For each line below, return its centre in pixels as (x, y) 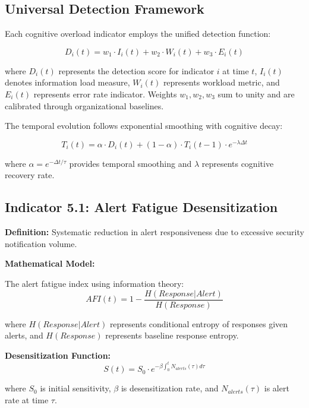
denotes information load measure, (67, 82)
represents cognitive (238, 163)
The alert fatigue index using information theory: (94, 284)
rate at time (27, 400)
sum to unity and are (256, 94)
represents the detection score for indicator (136, 70)
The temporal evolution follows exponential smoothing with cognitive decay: (144, 126)
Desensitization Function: (58, 355)
